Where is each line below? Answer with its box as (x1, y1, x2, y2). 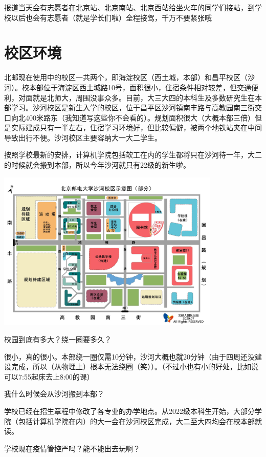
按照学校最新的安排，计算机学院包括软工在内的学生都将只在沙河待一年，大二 (4, 149, 262, 160)
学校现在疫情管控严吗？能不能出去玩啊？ (4, 443, 140, 453)
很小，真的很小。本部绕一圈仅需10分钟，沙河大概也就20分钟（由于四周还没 (4, 351, 255, 362)
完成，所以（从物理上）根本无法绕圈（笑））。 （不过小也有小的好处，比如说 (11, 361, 258, 372)
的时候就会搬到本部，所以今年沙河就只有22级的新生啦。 (4, 160, 190, 170)
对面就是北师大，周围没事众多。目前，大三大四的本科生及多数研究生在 (18, 92, 255, 103)
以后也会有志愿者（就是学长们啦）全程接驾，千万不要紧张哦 (11, 12, 212, 23)
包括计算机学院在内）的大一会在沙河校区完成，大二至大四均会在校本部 (18, 415, 255, 426)
